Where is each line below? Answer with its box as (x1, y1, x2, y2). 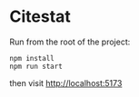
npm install (9, 53, 55, 63)
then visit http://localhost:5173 (9, 77, 123, 88)
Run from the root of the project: (9, 36, 131, 47)
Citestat (9, 6, 71, 27)
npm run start (9, 62, 64, 71)
